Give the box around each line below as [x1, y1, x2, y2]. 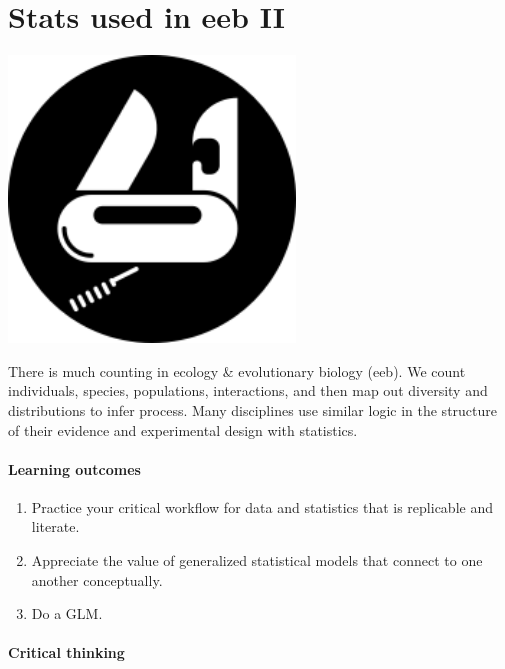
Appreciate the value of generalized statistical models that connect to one [31, 550, 483, 571]
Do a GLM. [31, 603, 103, 624]
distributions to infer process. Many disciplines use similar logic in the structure [8, 399, 498, 420]
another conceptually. [31, 569, 163, 590]
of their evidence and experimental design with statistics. [8, 419, 358, 440]
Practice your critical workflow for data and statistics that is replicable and [31, 496, 493, 517]
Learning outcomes [8, 458, 141, 479]
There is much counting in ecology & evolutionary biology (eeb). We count [8, 360, 466, 381]
